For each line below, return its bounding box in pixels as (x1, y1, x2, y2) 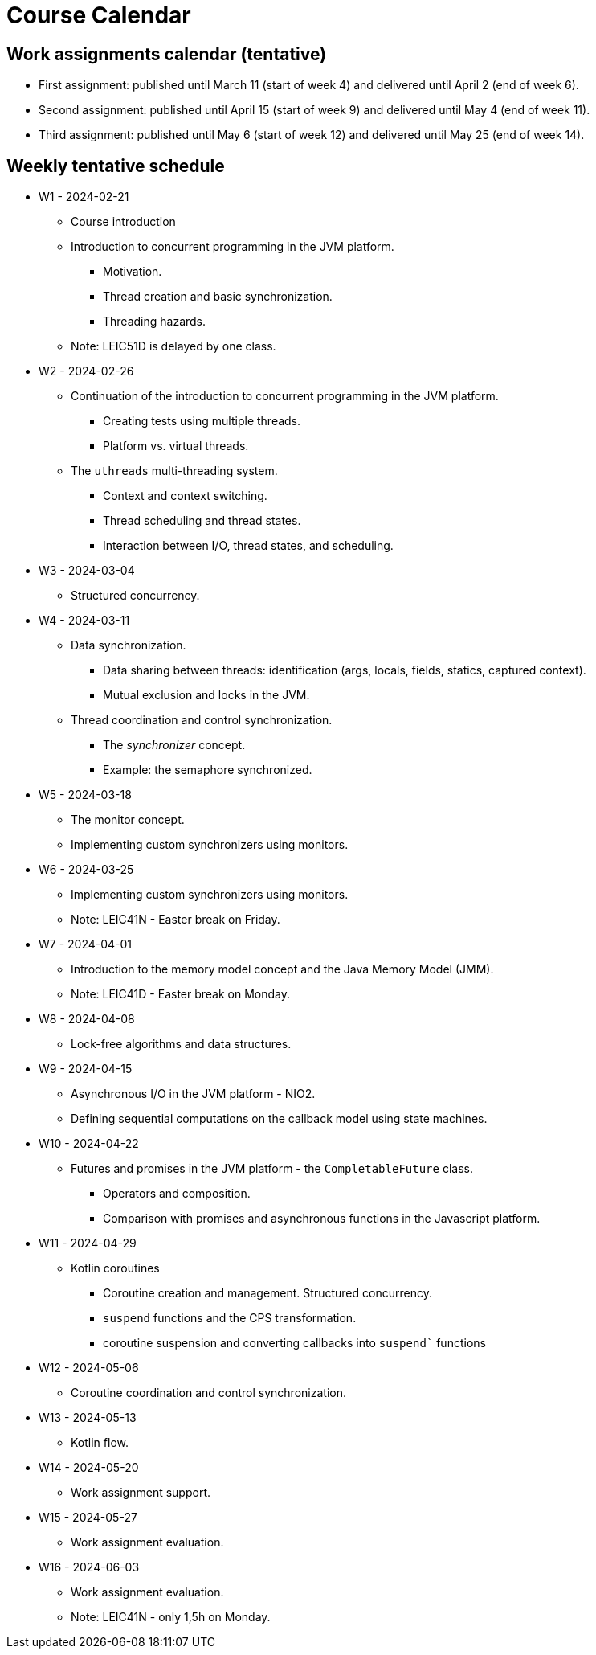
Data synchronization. (71, 638, 186, 653)
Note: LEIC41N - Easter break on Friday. (71, 912, 280, 927)
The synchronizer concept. (103, 738, 246, 752)
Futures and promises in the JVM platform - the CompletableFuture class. (71, 1161, 473, 1176)
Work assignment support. (71, 1485, 211, 1500)
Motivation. (103, 264, 162, 279)
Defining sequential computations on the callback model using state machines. (71, 1112, 488, 1126)
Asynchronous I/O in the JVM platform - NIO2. (71, 1087, 316, 1101)
